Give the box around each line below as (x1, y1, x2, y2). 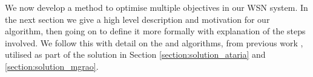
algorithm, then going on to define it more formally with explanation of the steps (5, 25, 306, 37)
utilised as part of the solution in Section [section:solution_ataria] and (5, 48, 266, 61)
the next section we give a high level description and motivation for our (5, 13, 270, 25)
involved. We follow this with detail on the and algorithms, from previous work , (5, 36, 303, 49)
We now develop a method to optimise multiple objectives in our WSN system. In (5, 1, 308, 13)
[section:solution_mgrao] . (5, 60, 99, 72)
